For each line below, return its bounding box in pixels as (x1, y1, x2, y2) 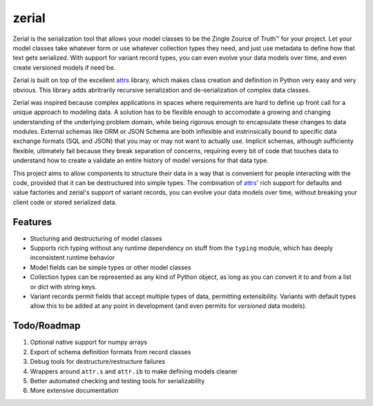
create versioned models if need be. (12, 63, 116, 72)
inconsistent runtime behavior (30, 253, 115, 262)
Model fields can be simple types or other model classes (30, 263, 191, 271)
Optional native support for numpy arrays (30, 338, 148, 347)
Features (12, 216, 52, 228)
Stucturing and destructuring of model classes (30, 234, 162, 242)
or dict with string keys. (30, 282, 97, 291)
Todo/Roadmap (12, 320, 81, 331)
